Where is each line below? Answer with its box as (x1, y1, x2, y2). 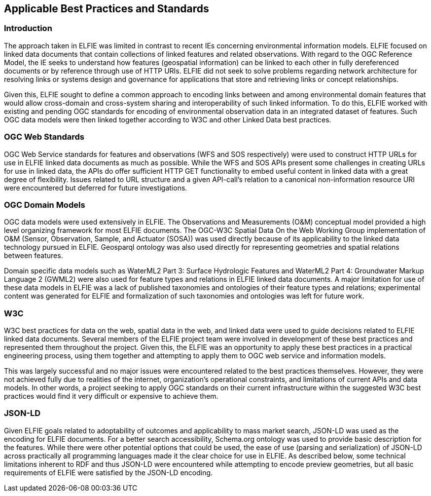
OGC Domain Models (4, 199, 85, 210)
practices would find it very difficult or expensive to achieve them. (4, 392, 218, 401)
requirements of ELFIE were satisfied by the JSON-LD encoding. (4, 468, 213, 477)
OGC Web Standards (4, 132, 84, 142)
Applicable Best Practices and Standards (4, 2, 209, 15)
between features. (4, 251, 63, 260)
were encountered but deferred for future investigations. (4, 183, 187, 192)
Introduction (4, 23, 52, 34)
